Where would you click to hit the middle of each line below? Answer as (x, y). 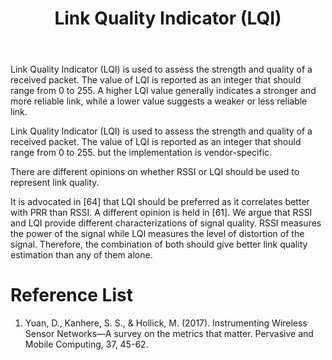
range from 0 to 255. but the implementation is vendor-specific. (141, 153)
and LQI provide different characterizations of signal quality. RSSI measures (166, 223)
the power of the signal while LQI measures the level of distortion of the (157, 234)
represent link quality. (55, 183)
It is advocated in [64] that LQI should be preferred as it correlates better (160, 202)
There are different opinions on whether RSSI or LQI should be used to (155, 172)
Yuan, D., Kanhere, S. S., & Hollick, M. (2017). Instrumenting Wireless (166, 323)
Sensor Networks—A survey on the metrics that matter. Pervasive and (169, 334)
